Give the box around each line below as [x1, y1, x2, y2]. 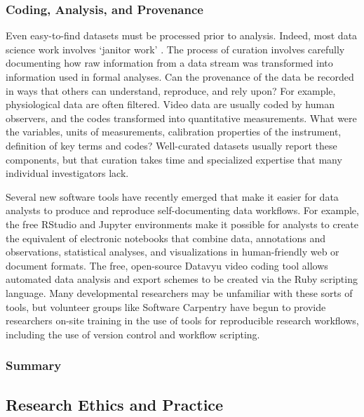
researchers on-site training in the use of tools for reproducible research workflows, [6, 313, 359, 328]
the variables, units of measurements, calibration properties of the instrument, [6, 124, 342, 139]
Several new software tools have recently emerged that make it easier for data [6, 189, 339, 204]
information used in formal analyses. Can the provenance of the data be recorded [6, 69, 354, 84]
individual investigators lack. [6, 166, 129, 180]
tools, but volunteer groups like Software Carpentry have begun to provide [6, 299, 326, 314]
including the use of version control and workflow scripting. [6, 326, 260, 341]
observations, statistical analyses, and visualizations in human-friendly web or [6, 244, 339, 259]
